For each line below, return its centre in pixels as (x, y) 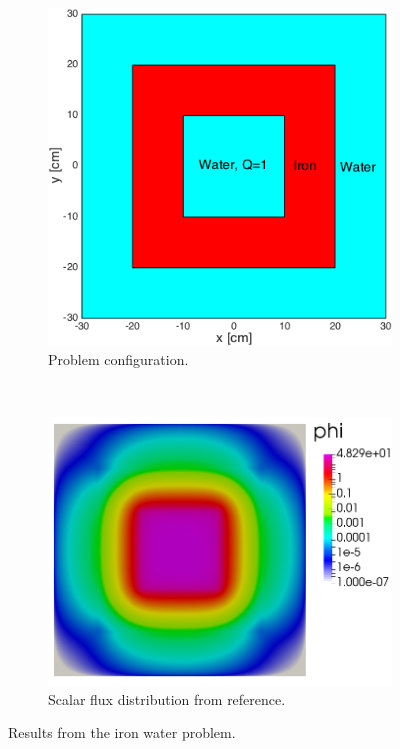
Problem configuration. (118, 359)
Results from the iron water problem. (122, 732)
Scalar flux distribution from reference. (167, 698)
